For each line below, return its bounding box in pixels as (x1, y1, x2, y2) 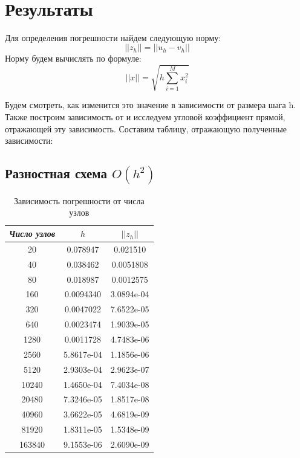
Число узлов (9, 227, 56, 240)
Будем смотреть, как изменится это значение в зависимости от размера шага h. (5, 98, 296, 111)
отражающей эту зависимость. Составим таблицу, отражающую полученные (5, 122, 287, 135)
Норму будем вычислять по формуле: (5, 52, 142, 65)
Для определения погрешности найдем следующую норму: (5, 31, 221, 44)
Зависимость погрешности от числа (13, 194, 145, 207)
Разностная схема (5, 164, 108, 182)
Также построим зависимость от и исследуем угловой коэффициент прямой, (5, 111, 285, 123)
